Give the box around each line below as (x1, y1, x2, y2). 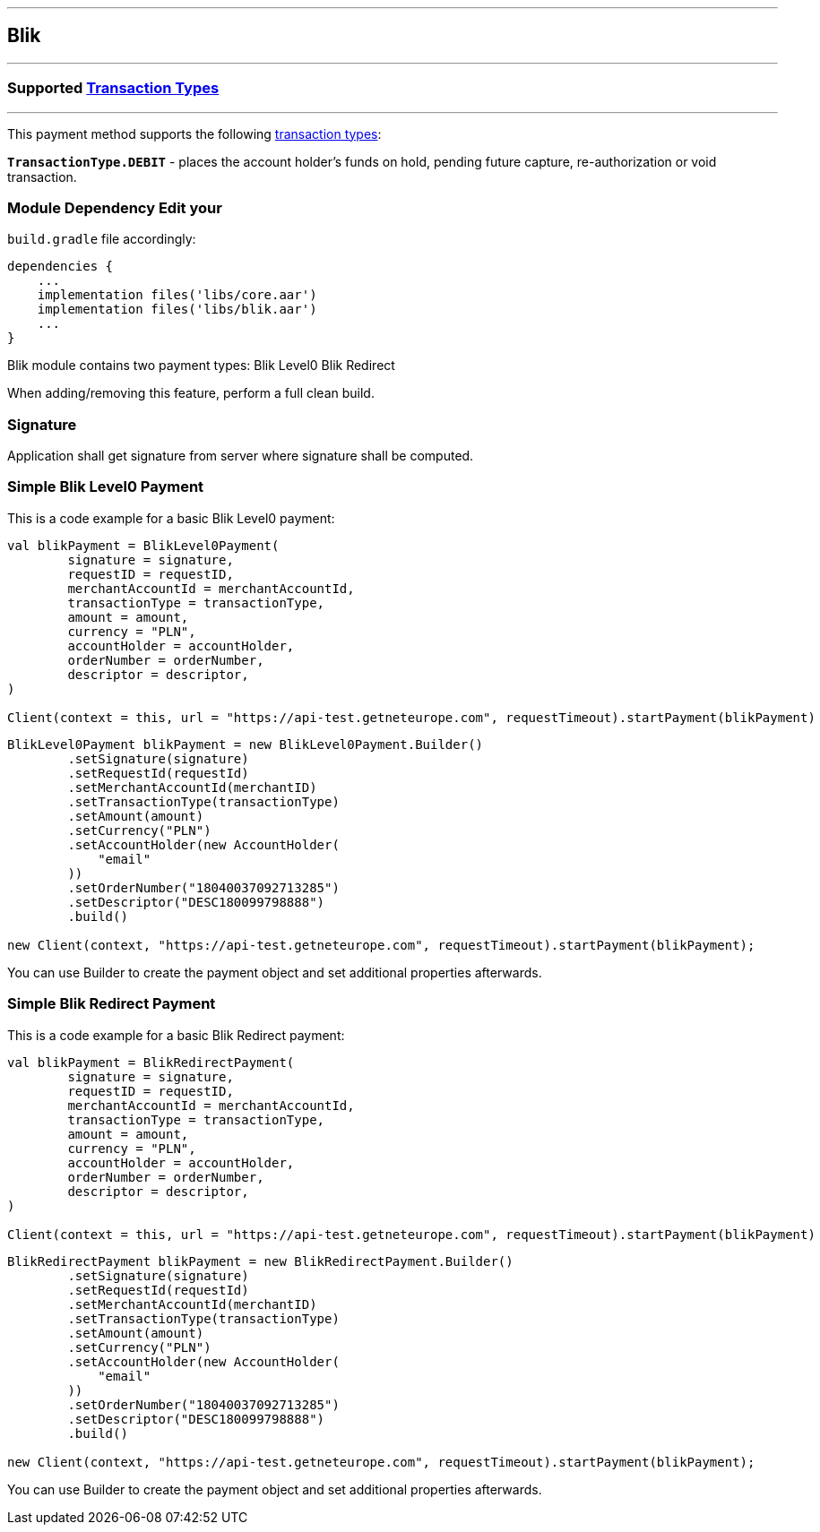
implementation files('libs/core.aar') (37, 288, 317, 303)
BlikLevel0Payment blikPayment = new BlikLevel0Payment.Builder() (7, 736, 484, 752)
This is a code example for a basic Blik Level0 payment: (7, 510, 335, 526)
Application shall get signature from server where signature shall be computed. (7, 448, 474, 464)
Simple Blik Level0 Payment (7, 478, 204, 496)
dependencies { (7, 259, 114, 274)
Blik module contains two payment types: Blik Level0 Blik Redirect (7, 357, 395, 374)
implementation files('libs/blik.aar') (37, 302, 317, 317)
